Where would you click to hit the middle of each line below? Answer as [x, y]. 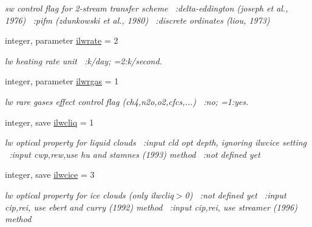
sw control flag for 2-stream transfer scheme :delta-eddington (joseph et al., [147, 8]
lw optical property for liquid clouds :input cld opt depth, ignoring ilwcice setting [156, 142]
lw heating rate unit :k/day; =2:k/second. [83, 60]
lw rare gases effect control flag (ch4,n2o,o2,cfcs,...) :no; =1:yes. [127, 101]
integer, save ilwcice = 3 [50, 174]
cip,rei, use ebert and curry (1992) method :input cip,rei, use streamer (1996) [151, 207]
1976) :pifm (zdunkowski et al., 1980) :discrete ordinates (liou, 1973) [137, 20]
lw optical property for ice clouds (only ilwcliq [89, 195]
